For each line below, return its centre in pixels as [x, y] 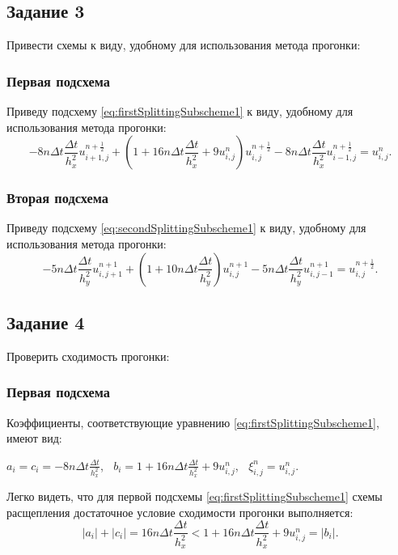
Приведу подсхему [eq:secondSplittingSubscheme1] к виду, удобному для [186, 228]
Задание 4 [46, 322]
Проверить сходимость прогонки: [88, 356]
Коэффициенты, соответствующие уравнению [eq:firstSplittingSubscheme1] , [193, 422]
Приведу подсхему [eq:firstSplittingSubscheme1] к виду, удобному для [180, 111]
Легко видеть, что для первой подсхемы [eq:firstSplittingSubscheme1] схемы [195, 496]
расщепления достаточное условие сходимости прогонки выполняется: [180, 512]
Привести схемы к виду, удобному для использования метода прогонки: [184, 45]
